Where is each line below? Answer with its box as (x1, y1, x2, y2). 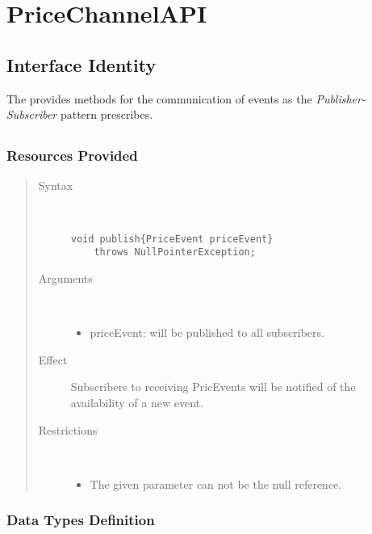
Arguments (38, 269, 93, 286)
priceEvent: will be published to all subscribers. (90, 324, 324, 341)
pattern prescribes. (60, 106, 153, 123)
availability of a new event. (70, 393, 203, 410)
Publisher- (316, 90, 366, 107)
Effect (38, 351, 68, 368)
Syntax (38, 177, 73, 194)
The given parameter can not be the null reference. (90, 475, 342, 492)
